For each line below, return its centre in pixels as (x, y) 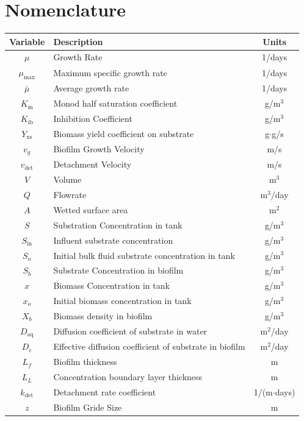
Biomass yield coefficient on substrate (124, 133)
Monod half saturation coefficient (115, 103)
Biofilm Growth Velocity (99, 149)
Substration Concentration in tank (118, 225)
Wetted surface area (91, 209)
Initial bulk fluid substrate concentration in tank (144, 255)
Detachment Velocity (92, 164)
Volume (67, 179)
